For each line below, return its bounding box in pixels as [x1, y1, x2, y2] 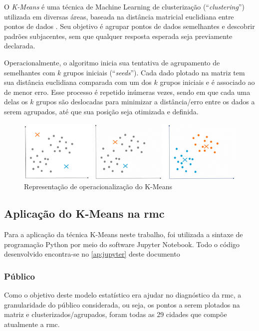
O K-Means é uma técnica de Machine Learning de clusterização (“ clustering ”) [4, 1, 245, 11]
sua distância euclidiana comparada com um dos [4, 77, 152, 87]
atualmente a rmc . [4, 319, 60, 329]
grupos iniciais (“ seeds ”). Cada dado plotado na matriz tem [63, 67, 245, 77]
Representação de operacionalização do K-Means [24, 181, 173, 192]
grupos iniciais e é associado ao [160, 77, 255, 87]
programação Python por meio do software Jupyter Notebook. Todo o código [4, 239, 240, 249]
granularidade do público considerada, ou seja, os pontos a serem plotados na [4, 299, 240, 310]
